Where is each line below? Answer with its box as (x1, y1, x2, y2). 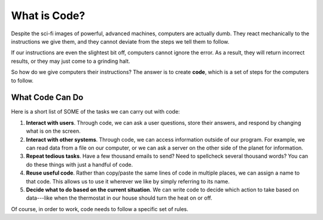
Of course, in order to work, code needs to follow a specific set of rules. (11, 205, 188, 212)
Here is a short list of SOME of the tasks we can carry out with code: (11, 108, 180, 115)
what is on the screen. (26, 127, 81, 135)
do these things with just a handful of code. (26, 161, 133, 168)
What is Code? (11, 9, 86, 22)
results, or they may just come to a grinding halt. (11, 57, 130, 65)
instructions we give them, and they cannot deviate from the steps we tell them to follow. (11, 38, 230, 45)
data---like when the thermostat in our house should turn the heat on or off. (26, 194, 212, 201)
